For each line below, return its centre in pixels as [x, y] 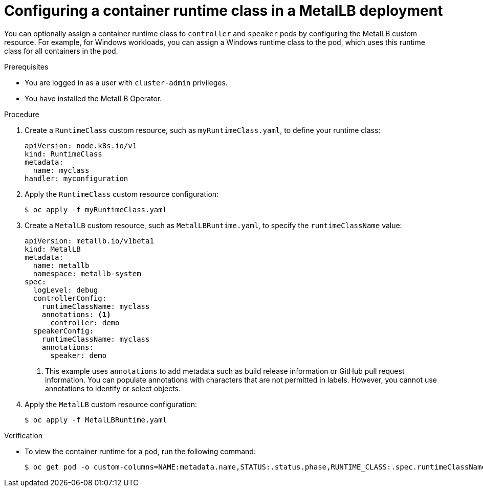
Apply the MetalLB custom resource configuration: [111, 404]
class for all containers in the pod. [61, 51]
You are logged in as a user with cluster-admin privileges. [126, 82]
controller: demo [85, 322]
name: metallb [61, 265]
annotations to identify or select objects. [113, 388]
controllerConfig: [70, 298]
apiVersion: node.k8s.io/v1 [81, 146]
